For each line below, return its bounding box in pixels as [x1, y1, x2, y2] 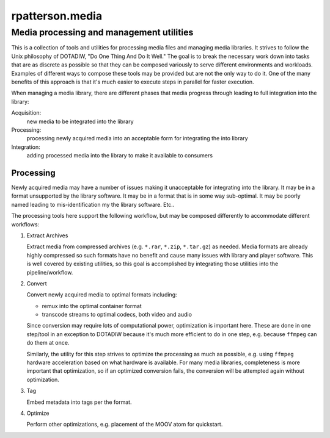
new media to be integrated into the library [26, 118, 134, 125]
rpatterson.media [11, 9, 103, 23]
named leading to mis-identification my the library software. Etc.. [11, 201, 175, 208]
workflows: [11, 220, 40, 228]
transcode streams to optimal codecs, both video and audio [42, 311, 193, 318]
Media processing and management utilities [11, 27, 194, 38]
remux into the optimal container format [42, 302, 142, 309]
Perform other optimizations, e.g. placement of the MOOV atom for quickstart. [26, 421, 223, 428]
